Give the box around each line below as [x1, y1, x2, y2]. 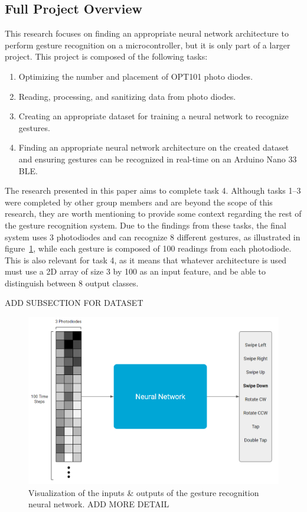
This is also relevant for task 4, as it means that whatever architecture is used [5, 253, 287, 266]
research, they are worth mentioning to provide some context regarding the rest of [5, 207, 302, 220]
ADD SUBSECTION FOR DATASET [5, 296, 143, 309]
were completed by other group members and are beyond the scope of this [5, 195, 273, 208]
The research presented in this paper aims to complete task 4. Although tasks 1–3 [5, 184, 301, 197]
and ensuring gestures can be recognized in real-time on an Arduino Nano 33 [18, 152, 297, 165]
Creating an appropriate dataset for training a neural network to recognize [18, 110, 289, 122]
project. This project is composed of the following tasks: [5, 50, 208, 63]
